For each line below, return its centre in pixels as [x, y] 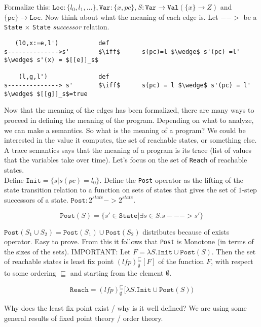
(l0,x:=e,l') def [62, 43]
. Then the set [234, 251]
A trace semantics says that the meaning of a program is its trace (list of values [128, 150]
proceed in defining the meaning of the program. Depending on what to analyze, [129, 120]
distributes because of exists [186, 231]
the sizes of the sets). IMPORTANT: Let [67, 251]
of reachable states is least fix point [59, 261]
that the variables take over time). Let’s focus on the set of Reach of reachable [126, 160]
